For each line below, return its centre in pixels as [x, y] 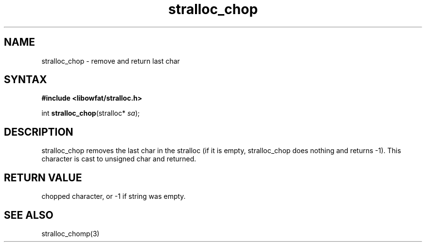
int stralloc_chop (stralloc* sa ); [91, 113]
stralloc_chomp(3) [71, 233]
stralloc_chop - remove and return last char [111, 61]
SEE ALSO [29, 215]
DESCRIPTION [39, 132]
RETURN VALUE [43, 177]
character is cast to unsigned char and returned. [119, 159]
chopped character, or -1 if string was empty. [114, 196]
